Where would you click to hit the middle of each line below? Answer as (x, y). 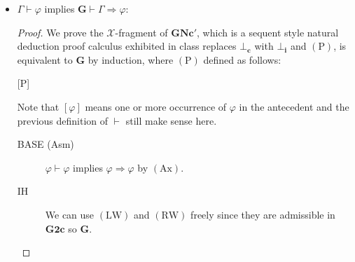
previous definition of (63, 120)
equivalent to (45, 59)
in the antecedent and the (294, 106)
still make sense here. (171, 120)
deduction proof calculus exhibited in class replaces (127, 46)
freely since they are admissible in (263, 214)
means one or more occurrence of (156, 106)
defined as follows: (242, 59)
